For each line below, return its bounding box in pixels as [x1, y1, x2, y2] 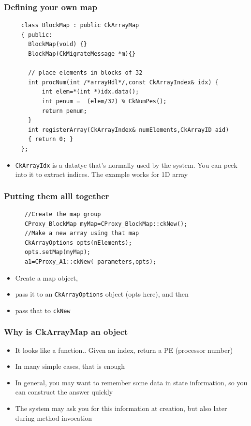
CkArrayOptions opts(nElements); [24, 239, 132, 246]
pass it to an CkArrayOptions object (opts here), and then [15, 289, 189, 299]
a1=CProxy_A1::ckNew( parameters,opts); [24, 258, 156, 265]
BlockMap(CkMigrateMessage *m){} [28, 50, 136, 57]
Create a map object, [15, 272, 78, 283]
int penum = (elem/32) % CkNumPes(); [42, 97, 167, 105]
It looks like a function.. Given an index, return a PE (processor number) [15, 345, 233, 355]
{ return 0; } [28, 136, 74, 143]
